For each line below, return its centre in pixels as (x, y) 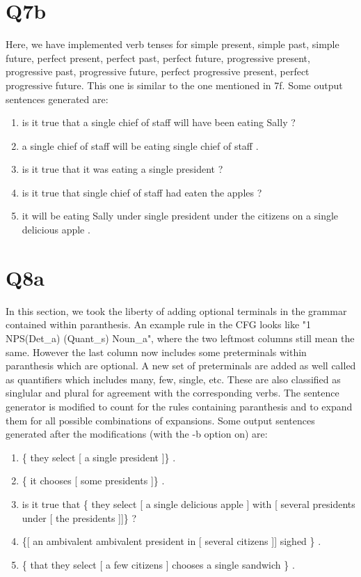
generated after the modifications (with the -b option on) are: (137, 434)
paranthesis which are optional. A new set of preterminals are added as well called (181, 366)
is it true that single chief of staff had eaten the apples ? (142, 192)
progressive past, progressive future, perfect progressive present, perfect (158, 71)
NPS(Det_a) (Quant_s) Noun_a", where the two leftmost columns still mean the (180, 338)
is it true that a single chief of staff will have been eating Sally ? (159, 122)
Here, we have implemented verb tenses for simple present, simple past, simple (173, 44)
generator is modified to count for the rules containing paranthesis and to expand (179, 406)
